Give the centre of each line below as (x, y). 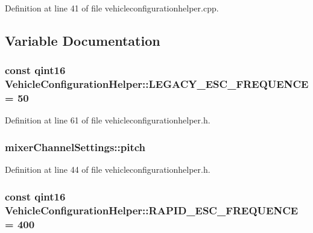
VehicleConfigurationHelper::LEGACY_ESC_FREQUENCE (157, 84)
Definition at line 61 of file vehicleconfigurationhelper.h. (108, 120)
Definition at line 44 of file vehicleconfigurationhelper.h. (108, 169)
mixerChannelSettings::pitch (75, 147)
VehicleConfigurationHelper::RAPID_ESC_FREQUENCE (152, 210)
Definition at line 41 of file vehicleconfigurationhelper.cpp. (112, 8)
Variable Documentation (83, 40)
